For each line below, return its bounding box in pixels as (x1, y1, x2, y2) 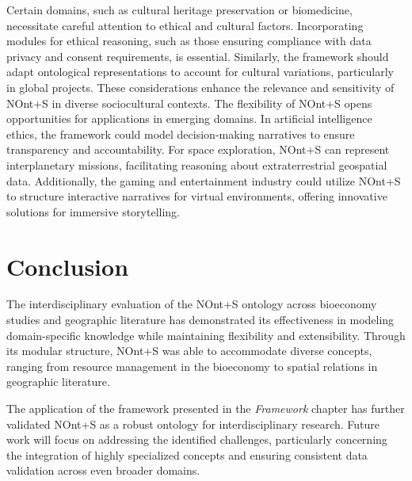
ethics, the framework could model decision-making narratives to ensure (6, 125, 355, 142)
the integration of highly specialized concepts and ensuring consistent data (6, 446, 368, 463)
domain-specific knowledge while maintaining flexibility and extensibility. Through (6, 326, 406, 343)
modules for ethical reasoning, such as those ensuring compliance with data (6, 32, 372, 49)
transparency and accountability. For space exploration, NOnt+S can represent (6, 141, 390, 158)
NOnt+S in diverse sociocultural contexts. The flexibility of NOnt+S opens (6, 94, 372, 111)
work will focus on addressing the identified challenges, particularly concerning (6, 431, 387, 448)
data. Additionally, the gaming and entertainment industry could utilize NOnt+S (6, 172, 401, 189)
